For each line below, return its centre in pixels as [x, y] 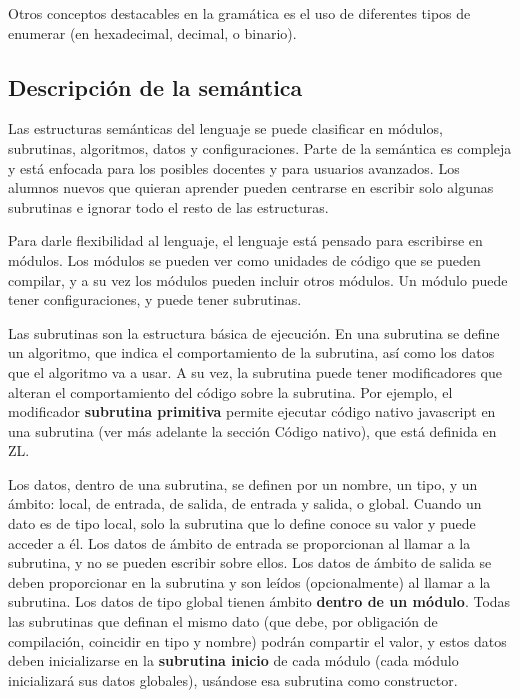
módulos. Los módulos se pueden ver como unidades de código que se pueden [244, 259]
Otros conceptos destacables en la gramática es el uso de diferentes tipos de [239, 13]
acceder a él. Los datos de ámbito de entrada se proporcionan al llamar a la [239, 542]
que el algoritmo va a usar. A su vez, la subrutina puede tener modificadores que [255, 371]
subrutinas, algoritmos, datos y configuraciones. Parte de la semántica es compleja [260, 147]
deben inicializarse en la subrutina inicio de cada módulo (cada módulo [233, 660]
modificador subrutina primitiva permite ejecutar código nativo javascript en [252, 411]
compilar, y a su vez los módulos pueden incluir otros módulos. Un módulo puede [258, 279]
